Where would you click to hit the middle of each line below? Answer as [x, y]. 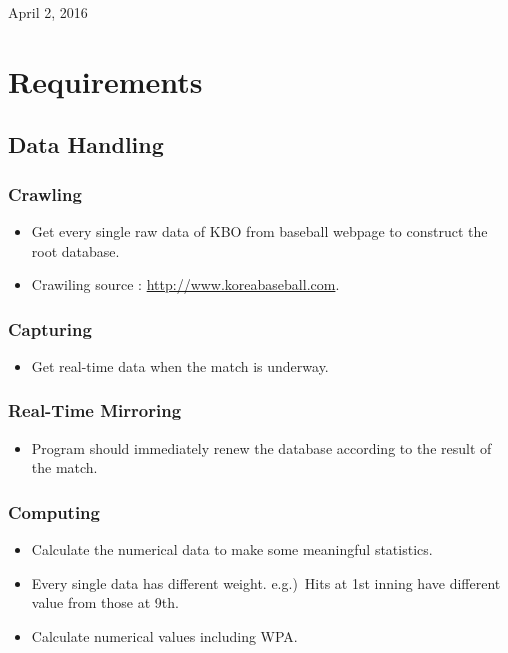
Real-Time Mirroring [95, 410]
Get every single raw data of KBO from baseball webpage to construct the [259, 230]
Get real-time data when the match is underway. [180, 365]
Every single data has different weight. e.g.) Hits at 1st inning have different [266, 582]
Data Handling [86, 144]
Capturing [50, 328]
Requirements [105, 80]
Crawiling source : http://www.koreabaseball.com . [185, 284]
